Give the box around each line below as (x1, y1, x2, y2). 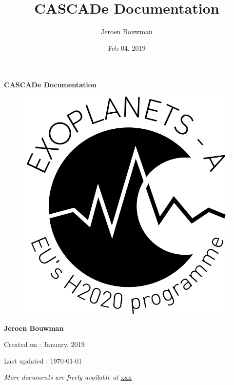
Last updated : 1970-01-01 (4, 355, 82, 365)
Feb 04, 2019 (108, 42, 146, 53)
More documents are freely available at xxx (4, 372, 132, 382)
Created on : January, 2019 (4, 339, 85, 349)
